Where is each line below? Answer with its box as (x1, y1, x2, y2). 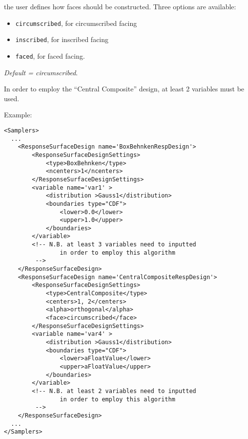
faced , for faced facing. (15, 50, 85, 61)
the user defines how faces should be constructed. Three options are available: (4, 1, 236, 11)
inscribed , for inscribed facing (15, 34, 109, 44)
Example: (4, 110, 32, 120)
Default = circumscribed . (4, 67, 78, 77)
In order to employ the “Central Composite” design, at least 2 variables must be (4, 84, 245, 94)
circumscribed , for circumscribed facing (15, 18, 137, 28)
